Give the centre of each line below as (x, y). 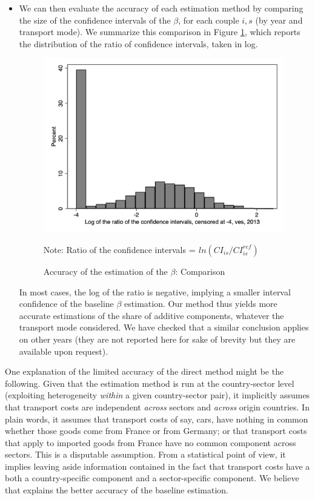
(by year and (279, 20)
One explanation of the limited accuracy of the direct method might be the (144, 371)
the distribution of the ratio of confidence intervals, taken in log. (138, 43)
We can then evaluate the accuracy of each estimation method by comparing (161, 8)
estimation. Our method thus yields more (201, 304)
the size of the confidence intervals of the (95, 20)
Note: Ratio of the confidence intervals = (119, 249)
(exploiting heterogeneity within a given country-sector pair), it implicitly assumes (157, 395)
